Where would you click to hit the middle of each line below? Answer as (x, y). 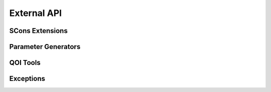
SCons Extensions (38, 31)
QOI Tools (25, 63)
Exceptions (27, 79)
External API (36, 13)
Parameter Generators (45, 47)
